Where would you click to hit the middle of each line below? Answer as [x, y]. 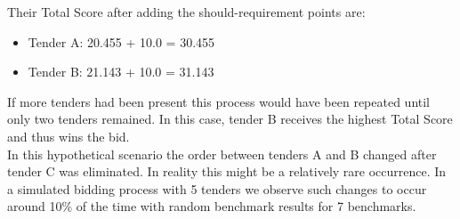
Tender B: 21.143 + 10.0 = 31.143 [121, 72]
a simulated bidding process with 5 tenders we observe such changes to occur [217, 188]
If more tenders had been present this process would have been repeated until [219, 101]
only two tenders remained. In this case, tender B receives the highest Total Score [230, 119]
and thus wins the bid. [69, 136]
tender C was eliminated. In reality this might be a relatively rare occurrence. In [227, 171]
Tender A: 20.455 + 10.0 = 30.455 [121, 41]
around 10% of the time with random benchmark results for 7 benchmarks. [212, 206]
